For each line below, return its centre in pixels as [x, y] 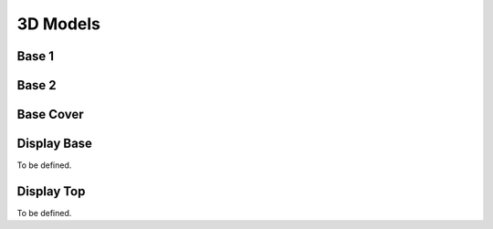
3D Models [58, 24]
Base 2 [37, 85]
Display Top [51, 191]
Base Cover [50, 114]
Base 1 [36, 56]
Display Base [55, 144]
